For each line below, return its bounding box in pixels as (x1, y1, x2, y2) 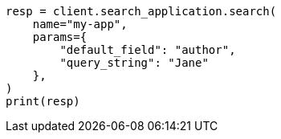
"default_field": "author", (59, 43, 236, 56)
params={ (32, 31, 88, 43)
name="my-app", (32, 18, 128, 31)
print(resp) (6, 95, 80, 108)
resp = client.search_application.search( (6, 5, 277, 18)
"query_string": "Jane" (59, 56, 209, 69)
